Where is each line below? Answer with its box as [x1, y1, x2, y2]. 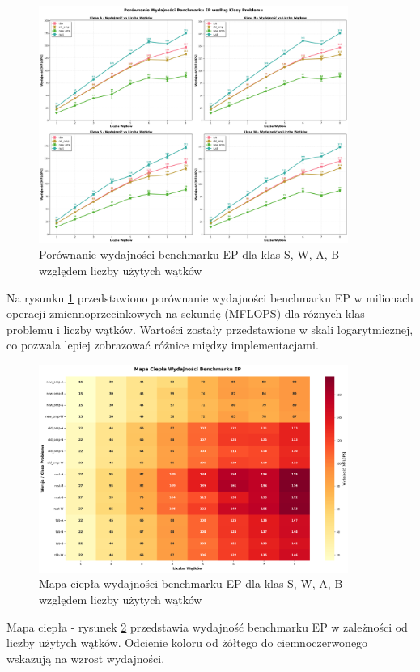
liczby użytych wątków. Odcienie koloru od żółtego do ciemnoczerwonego [6, 634, 368, 651]
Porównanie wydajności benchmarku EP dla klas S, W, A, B [39, 246, 340, 263]
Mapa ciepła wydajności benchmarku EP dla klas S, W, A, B [39, 575, 343, 592]
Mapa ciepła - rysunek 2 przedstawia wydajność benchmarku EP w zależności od [6, 618, 408, 635]
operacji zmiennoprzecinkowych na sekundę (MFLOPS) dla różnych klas [6, 305, 365, 322]
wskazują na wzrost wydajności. [6, 649, 165, 666]
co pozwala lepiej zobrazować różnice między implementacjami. [6, 336, 319, 353]
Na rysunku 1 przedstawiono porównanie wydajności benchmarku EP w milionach [6, 289, 414, 306]
